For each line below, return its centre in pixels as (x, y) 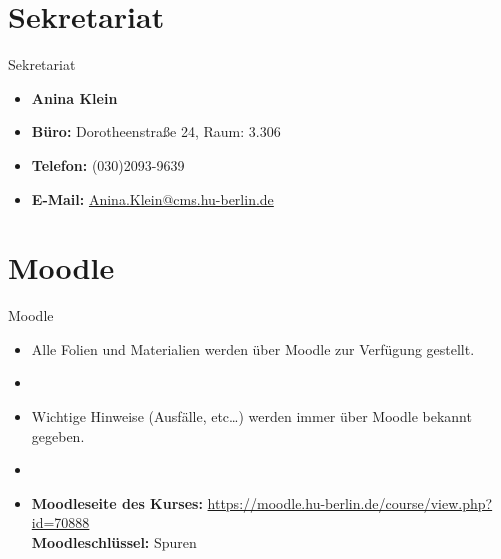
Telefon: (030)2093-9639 (108, 164)
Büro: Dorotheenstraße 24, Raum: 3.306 (156, 131)
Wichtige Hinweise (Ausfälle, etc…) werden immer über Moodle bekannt (251, 416)
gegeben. (58, 435)
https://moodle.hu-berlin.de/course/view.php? (350, 502)
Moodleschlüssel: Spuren (114, 541)
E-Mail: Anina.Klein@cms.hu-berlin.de (152, 198)
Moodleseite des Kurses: (117, 502)
